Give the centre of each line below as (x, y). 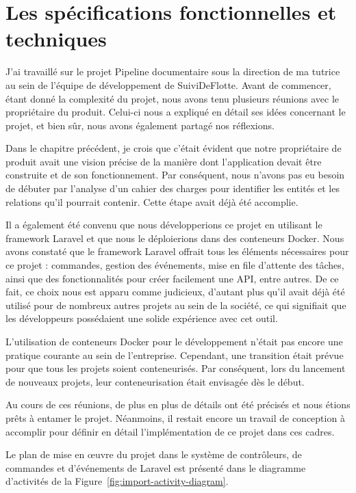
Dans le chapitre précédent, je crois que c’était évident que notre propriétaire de (174, 148)
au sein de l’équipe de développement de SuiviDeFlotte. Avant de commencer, (168, 84)
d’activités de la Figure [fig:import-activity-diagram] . (117, 481)
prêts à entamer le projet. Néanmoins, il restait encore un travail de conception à (175, 417)
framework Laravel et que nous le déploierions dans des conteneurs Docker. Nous (175, 238)
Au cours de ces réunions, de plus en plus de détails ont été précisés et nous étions (178, 404)
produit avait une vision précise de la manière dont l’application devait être (164, 161)
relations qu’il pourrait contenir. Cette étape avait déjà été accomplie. (152, 201)
